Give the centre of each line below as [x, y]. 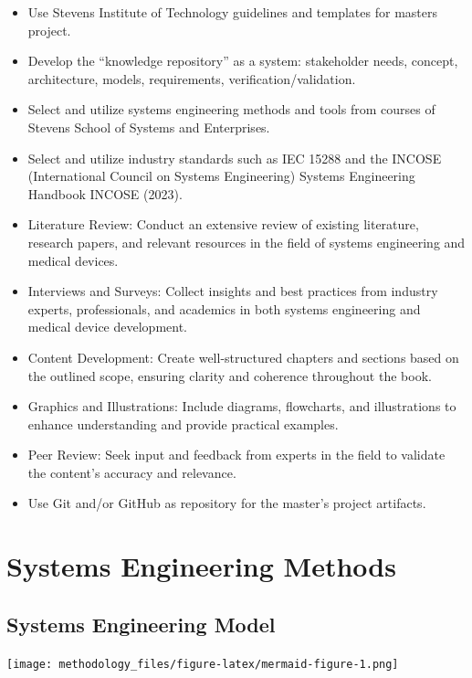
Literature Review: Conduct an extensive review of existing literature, [223, 224]
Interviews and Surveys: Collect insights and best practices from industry [233, 291]
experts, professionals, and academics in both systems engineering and [224, 308]
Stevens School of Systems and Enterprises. [149, 127]
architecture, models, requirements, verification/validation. [192, 78]
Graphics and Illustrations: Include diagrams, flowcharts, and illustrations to [242, 406]
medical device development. [107, 327]
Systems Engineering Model [141, 624]
